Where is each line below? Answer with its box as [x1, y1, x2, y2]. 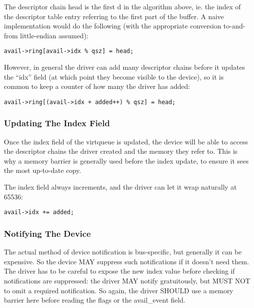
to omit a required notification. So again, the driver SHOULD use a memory [4, 285, 233, 295]
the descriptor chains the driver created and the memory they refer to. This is [4, 146, 238, 156]
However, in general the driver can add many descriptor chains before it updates [4, 62, 245, 72]
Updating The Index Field [4, 117, 110, 129]
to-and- [223, 21, 245, 31]
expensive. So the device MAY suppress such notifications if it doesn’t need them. [4, 256, 249, 266]
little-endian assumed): [20, 30, 89, 40]
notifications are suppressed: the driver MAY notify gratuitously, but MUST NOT [4, 275, 251, 285]
